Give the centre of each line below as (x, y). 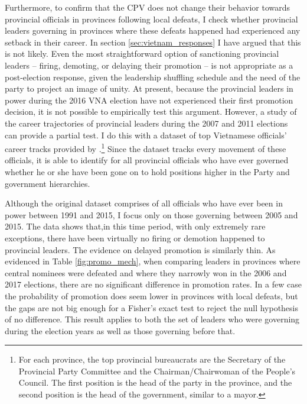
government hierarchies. (48, 183)
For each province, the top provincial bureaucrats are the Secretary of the (152, 359)
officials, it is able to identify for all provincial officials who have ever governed (147, 160)
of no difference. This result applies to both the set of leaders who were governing (152, 319)
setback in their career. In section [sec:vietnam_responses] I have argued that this (153, 42)
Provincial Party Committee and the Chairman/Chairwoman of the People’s (157, 371)
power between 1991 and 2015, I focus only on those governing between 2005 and (151, 214)
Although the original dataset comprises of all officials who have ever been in (144, 203)
